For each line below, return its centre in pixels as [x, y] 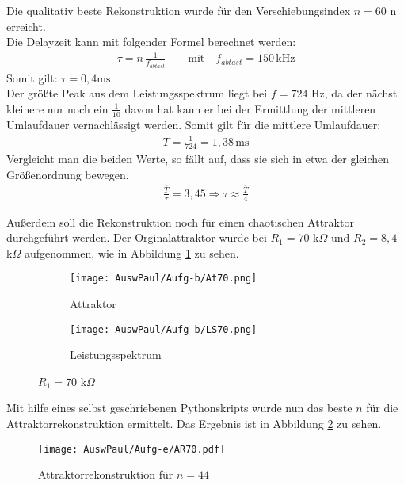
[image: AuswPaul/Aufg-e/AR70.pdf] [132, 449]
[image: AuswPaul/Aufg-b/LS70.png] [164, 329]
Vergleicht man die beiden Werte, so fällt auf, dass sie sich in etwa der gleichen [198, 159]
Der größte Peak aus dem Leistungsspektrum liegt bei [137, 93]
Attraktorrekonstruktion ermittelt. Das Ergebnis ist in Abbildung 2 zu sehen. [194, 424]
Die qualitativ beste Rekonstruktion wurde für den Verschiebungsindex [179, 10]
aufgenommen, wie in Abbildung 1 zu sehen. [131, 252]
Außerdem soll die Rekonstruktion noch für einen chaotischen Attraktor [180, 221]
